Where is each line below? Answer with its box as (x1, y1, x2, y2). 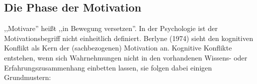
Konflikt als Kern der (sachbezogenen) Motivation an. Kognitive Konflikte (4, 42, 232, 53)
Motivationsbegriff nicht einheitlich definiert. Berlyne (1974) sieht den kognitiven (4, 32, 253, 43)
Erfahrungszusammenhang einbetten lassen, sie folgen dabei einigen (4, 62, 212, 72)
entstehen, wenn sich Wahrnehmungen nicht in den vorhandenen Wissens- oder (4, 52, 247, 62)
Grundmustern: (4, 72, 51, 82)
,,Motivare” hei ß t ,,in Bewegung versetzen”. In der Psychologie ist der (4, 23, 218, 33)
